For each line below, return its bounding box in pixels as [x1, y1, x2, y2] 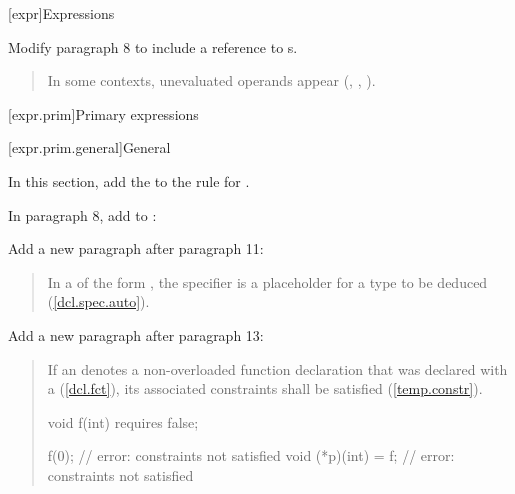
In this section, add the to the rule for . [8, 170, 250, 191]
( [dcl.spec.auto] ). [47, 291, 150, 312]
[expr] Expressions [8, 3, 115, 23]
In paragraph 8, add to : [8, 204, 157, 225]
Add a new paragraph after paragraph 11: [8, 238, 264, 259]
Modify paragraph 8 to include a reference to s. [8, 36, 298, 57]
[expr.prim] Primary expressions [8, 103, 199, 124]
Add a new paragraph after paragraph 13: [8, 324, 264, 345]
